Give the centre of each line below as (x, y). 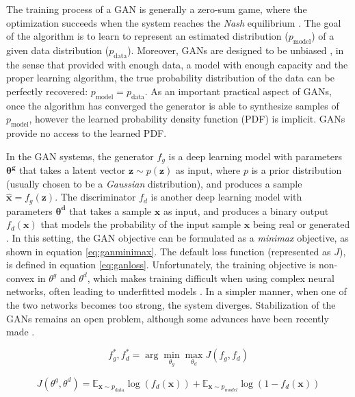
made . (21, 332)
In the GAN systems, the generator (80, 156)
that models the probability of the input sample (141, 224)
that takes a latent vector (73, 170)
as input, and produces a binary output (246, 210)
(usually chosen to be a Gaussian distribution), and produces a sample (154, 183)
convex (21, 278)
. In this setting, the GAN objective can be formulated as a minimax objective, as (177, 238)
